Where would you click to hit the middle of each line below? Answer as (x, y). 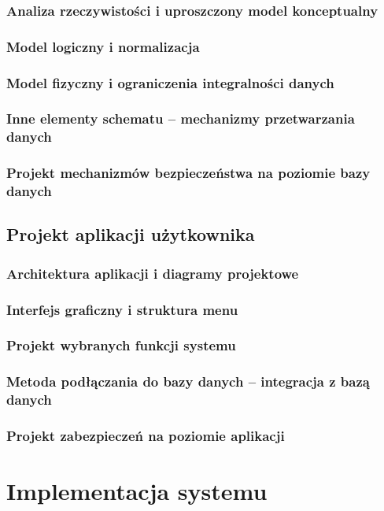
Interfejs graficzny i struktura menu (122, 309)
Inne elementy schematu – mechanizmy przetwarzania (181, 118)
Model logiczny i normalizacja (103, 46)
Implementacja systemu (137, 491)
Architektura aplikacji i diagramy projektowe (153, 273)
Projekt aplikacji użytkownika (131, 234)
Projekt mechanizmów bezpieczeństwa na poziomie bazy (188, 173)
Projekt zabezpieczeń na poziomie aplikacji (146, 436)
